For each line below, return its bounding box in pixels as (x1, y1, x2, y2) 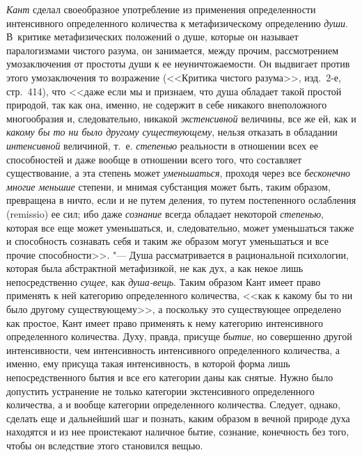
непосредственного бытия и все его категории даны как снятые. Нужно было (6, 370, 333, 385)
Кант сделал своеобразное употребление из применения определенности (6, 2, 316, 16)
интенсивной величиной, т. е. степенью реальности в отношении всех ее (6, 138, 319, 152)
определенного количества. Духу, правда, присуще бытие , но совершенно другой (6, 329, 352, 344)
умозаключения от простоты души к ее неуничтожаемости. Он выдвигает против (6, 56, 350, 71)
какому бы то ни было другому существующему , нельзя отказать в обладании (6, 125, 338, 139)
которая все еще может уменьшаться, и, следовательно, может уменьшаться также (6, 220, 354, 234)
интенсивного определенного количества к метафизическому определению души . (6, 15, 348, 30)
